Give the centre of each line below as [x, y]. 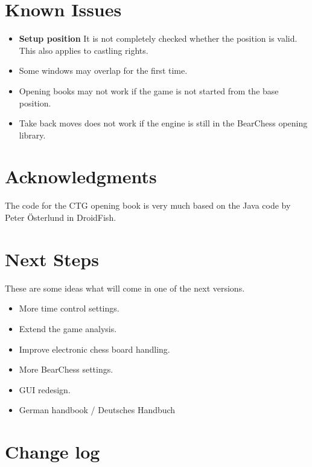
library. [32, 135]
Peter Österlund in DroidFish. [61, 217]
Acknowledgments [81, 176]
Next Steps [52, 259]
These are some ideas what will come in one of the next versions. [125, 288]
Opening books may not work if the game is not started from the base [149, 90]
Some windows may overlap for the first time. [103, 70]
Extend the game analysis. [68, 328]
